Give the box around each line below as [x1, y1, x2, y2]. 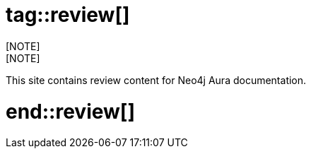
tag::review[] [6, 3, 130, 27]
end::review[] [6, 99, 135, 124]
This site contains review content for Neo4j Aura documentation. [6, 73, 307, 86]
